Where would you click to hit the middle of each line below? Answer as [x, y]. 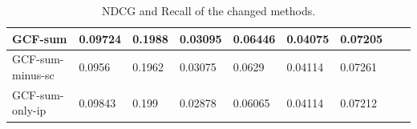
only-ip [29, 110]
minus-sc [33, 75]
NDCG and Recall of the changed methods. [208, 10]
